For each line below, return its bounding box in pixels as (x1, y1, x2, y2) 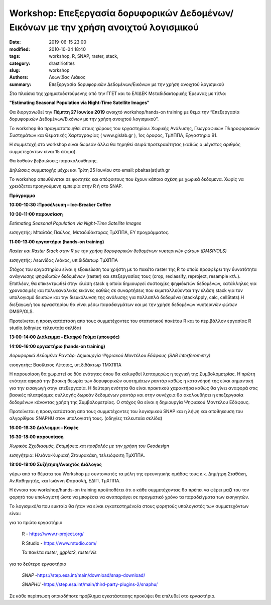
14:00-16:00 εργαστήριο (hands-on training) (9, 343, 105, 349)
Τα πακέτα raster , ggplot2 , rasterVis (22, 549, 97, 555)
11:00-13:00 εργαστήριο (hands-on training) (9, 239, 104, 245)
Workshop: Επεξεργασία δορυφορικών (9, 8, 178, 19)
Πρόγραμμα (9, 192, 36, 198)
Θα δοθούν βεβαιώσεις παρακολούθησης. (9, 158, 98, 164)
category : (9, 60, 31, 66)
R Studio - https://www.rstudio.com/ (22, 540, 97, 546)
